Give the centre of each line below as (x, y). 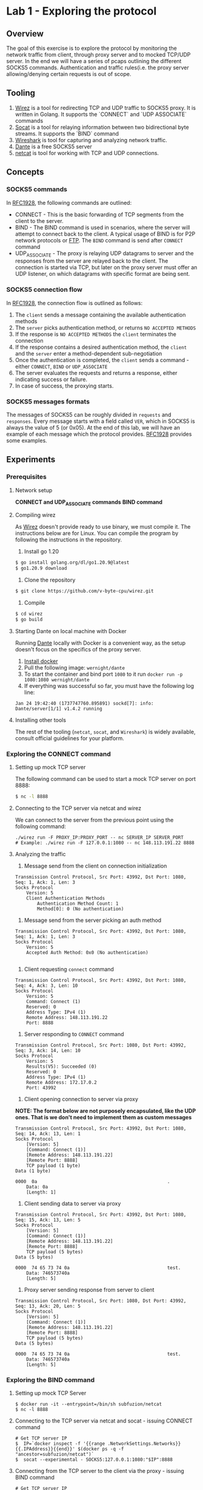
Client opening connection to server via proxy (81, 1099)
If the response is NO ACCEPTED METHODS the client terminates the (96, 334)
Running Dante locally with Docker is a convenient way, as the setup (100, 643)
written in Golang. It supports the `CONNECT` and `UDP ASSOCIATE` (101, 114)
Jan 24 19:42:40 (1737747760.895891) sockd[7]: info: (84, 703)
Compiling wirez (35, 515)
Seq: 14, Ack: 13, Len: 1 (48, 1134)
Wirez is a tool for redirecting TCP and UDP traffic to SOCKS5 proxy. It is (105, 108)
